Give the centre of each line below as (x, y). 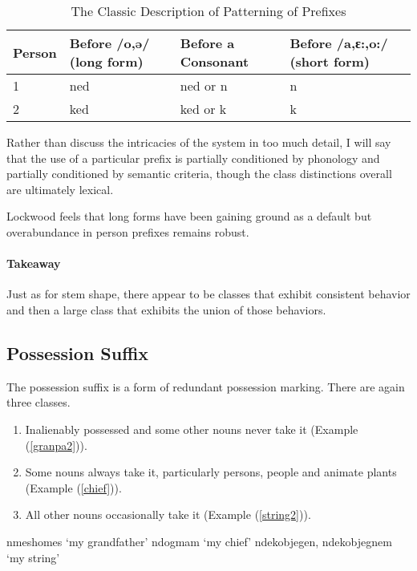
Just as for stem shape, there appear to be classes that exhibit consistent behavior (208, 294)
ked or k (203, 109)
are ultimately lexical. (60, 189)
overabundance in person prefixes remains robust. (128, 231)
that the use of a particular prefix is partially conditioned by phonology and (193, 158)
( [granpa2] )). (56, 445)
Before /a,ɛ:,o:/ (339, 43)
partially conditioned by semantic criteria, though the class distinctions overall (199, 174)
